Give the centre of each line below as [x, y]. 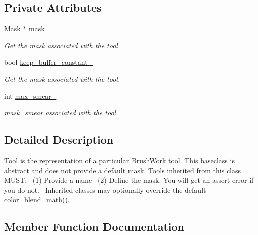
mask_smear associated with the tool [60, 112]
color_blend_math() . [37, 200]
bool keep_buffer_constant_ [49, 62]
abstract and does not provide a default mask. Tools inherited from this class [123, 170]
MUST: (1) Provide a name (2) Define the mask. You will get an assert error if [129, 180]
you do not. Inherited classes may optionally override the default [105, 190]
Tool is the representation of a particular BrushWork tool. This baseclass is [119, 160]
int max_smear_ [30, 95]
